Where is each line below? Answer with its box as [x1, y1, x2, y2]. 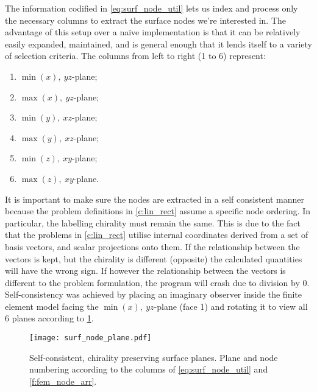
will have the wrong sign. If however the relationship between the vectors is [5, 264, 286, 277]
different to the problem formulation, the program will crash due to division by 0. [5, 276, 310, 289]
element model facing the [5, 299, 99, 312]
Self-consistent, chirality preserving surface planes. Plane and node [29, 351, 278, 363]
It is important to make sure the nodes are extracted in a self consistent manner [5, 192, 304, 205]
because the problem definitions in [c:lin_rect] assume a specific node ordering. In [5, 205, 311, 217]
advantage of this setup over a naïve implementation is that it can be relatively [5, 26, 301, 38]
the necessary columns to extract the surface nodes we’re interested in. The [5, 13, 287, 26]
